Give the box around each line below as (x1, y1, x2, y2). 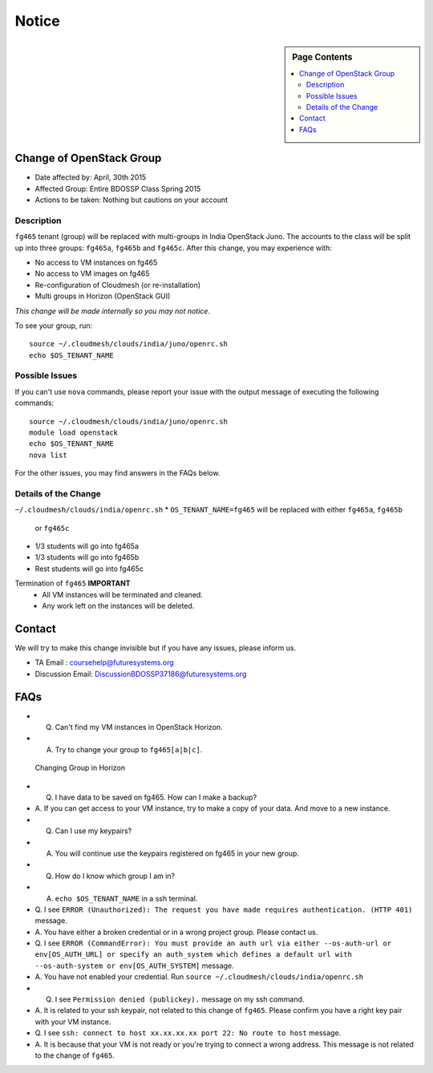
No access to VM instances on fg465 (34, 257, 158, 267)
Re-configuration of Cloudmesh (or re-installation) (34, 280, 200, 290)
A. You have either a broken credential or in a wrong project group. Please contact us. (34, 927, 318, 937)
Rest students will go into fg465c (34, 564, 144, 573)
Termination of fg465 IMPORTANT (14, 578, 132, 589)
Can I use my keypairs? (55, 826, 132, 836)
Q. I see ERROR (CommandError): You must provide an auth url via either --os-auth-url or (34, 938, 392, 948)
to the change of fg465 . (34, 1051, 115, 1060)
